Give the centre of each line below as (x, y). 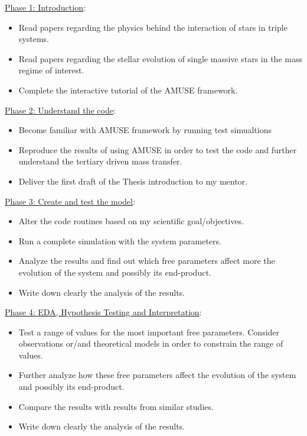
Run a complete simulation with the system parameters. (120, 240)
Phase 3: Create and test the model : (70, 201)
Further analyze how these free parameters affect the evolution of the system (157, 375)
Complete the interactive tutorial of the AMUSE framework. (128, 90)
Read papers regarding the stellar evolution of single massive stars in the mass (160, 58)
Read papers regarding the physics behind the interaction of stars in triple (153, 27)
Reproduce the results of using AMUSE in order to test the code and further (158, 149)
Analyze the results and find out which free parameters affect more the (147, 261)
